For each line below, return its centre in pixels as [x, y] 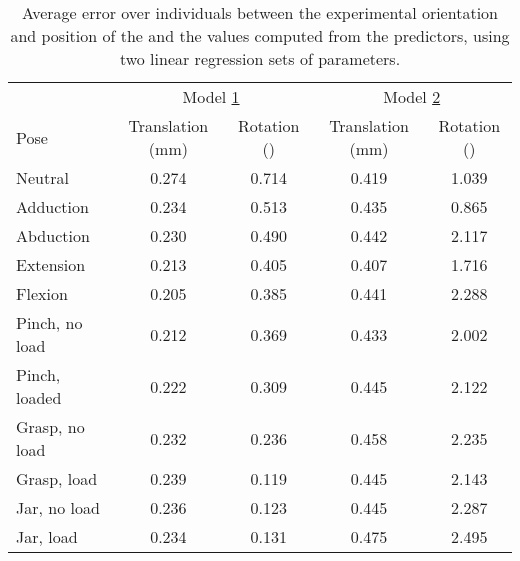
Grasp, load [57, 478]
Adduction [52, 206]
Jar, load [47, 536]
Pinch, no [49, 322]
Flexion [42, 293]
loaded [39, 397]
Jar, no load [58, 507]
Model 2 [412, 96]
